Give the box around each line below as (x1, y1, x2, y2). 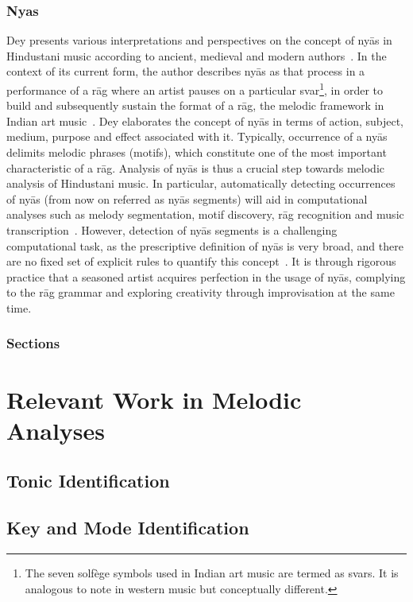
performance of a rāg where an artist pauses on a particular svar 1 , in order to (6, 80, 383, 98)
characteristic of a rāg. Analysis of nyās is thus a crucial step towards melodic (6, 159, 384, 176)
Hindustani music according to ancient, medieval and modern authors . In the (6, 47, 387, 64)
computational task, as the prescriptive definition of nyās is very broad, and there (6, 237, 403, 254)
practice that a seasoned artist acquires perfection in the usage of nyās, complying (6, 268, 406, 285)
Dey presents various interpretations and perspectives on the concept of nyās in (6, 32, 392, 49)
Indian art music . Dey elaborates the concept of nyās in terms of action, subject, (6, 112, 404, 129)
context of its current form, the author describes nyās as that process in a (6, 63, 365, 80)
